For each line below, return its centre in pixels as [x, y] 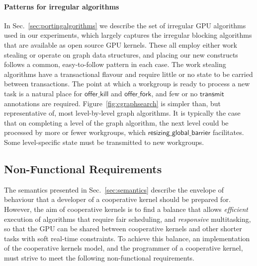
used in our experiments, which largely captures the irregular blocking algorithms [128, 35]
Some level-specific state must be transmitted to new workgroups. [104, 142]
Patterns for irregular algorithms [62, 6]
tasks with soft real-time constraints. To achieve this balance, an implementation [127, 238]
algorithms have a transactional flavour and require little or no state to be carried [128, 74]
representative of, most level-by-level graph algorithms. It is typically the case [122, 113]
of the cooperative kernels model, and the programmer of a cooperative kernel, [124, 248]
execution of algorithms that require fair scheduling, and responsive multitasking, [128, 219]
